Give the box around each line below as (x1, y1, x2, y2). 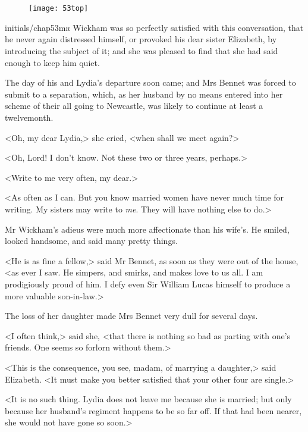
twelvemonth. (5, 111, 54, 123)
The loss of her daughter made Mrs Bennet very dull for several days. (5, 309, 258, 322)
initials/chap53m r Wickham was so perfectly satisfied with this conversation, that (5, 21, 304, 33)
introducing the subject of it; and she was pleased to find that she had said (5, 45, 278, 57)
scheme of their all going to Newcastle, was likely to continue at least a (5, 99, 263, 112)
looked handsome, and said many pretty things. (5, 234, 178, 247)
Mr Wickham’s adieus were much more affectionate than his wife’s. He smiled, (5, 223, 290, 235)
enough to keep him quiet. (5, 56, 100, 68)
